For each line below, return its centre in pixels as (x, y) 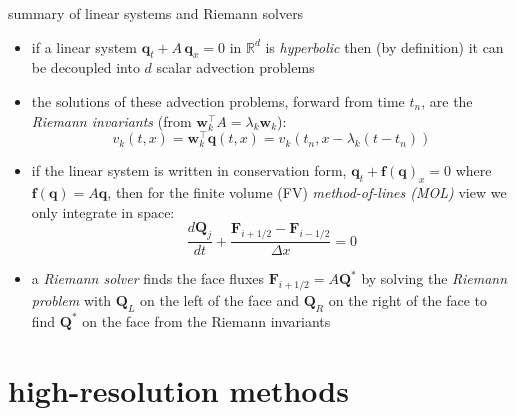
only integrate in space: (103, 211)
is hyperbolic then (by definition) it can (384, 46)
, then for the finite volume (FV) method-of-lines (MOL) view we (307, 192)
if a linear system (84, 46)
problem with (71, 300)
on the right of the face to (408, 300)
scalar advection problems (235, 67)
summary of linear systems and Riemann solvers (156, 13)
